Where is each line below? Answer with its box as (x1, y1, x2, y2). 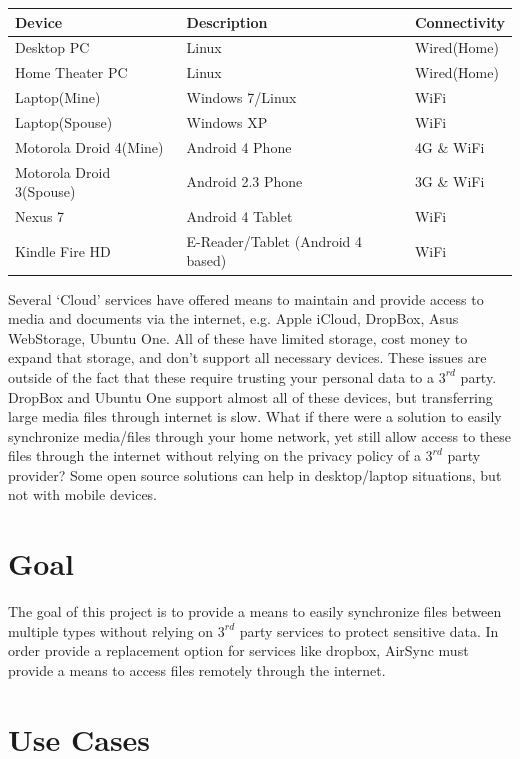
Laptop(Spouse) (15, 111, 113, 132)
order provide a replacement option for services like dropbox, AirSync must (8, 640, 469, 661)
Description (186, 11, 268, 32)
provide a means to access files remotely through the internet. (8, 659, 386, 680)
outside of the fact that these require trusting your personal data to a (8, 366, 434, 387)
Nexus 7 (15, 206, 65, 226)
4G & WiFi (414, 136, 485, 157)
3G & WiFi (414, 171, 485, 192)
